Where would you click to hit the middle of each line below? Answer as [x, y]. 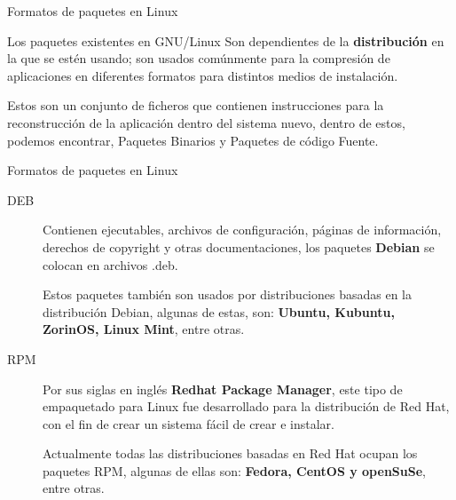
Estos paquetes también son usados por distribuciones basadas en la [227, 294]
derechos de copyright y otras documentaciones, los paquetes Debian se [239, 246]
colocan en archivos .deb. [110, 264]
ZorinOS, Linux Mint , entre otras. [144, 329]
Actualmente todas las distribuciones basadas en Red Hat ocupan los [230, 453]
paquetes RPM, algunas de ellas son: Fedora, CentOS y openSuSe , [234, 470]
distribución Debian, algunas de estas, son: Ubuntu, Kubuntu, [219, 311]
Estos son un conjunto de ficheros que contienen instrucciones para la [196, 105]
